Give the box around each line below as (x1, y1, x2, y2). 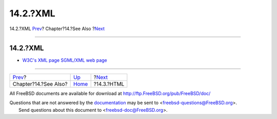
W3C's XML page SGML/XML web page (22, 57, 107, 63)
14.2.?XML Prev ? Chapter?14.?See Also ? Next (9, 26, 105, 32)
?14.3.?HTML (93, 80, 125, 87)
